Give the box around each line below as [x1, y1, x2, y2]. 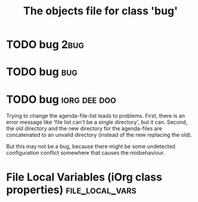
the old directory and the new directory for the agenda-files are [6, 125, 163, 132]
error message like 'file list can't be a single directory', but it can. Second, [6, 118, 188, 126]
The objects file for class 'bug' [23, 4, 178, 18]
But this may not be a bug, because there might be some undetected [6, 143, 175, 150]
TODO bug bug [6, 65, 78, 79]
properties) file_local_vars [6, 183, 136, 197]
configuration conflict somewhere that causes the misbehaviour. [6, 149, 165, 157]
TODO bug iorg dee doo [6, 93, 117, 106]
